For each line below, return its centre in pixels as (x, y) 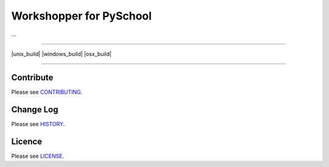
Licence (27, 141)
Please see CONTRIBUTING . (47, 92)
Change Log (35, 109)
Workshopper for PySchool (82, 16)
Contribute (32, 77)
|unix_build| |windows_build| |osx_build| (62, 54)
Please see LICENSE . (37, 156)
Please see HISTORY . (38, 124)
